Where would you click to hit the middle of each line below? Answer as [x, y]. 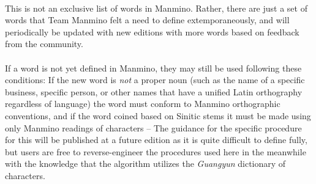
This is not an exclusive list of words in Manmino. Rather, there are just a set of [156, 8]
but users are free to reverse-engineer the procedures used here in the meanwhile [156, 151]
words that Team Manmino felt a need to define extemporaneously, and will [147, 20]
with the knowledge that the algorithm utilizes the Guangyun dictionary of [145, 164]
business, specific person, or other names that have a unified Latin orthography [154, 91]
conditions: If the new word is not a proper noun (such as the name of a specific [155, 80]
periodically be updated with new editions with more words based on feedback [152, 31]
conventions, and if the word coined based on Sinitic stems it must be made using [158, 115]
